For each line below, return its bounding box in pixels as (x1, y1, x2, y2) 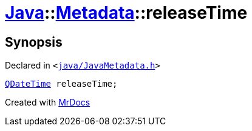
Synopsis (5, 34, 63, 50)
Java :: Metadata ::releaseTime (5, 2, 248, 23)
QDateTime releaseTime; (5, 79, 118, 89)
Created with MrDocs (5, 97, 90, 108)
